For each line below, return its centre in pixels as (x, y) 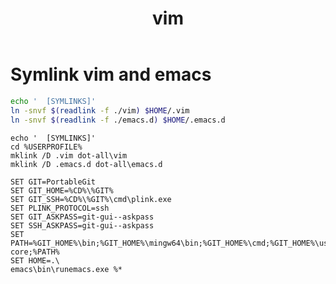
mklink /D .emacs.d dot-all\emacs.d (86, 164)
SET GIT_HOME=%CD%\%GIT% (62, 190)
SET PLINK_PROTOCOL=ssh (60, 208)
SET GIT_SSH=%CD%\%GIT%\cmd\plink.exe (91, 199)
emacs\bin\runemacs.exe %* (66, 269)
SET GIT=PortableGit (53, 182)
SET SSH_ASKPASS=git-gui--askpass (82, 225)
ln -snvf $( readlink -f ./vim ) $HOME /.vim (100, 110)
